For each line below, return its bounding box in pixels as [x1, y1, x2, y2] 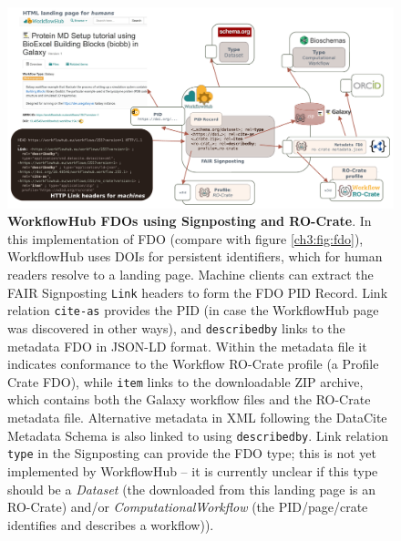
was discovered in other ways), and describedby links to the [7, 318, 345, 337]
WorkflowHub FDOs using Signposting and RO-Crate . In [7, 211, 372, 230]
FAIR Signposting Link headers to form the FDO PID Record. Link [7, 282, 388, 301]
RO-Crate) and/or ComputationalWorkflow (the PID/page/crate [7, 497, 368, 516]
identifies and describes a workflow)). [7, 515, 214, 534]
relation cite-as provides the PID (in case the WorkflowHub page [7, 301, 379, 320]
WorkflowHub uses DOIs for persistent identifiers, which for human [7, 247, 383, 266]
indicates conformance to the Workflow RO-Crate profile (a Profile [7, 354, 379, 373]
